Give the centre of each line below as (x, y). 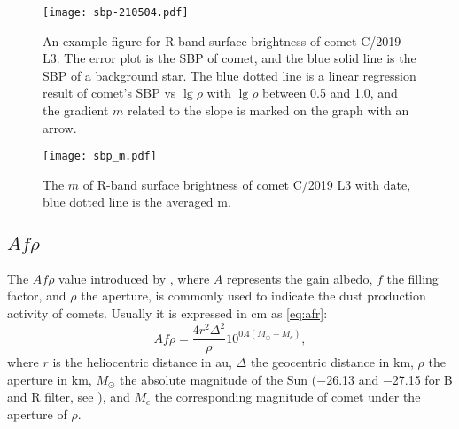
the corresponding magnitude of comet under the (288, 397)
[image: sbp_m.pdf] (100, 156)
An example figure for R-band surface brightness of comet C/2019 (222, 40)
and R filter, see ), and (69, 397)
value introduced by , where (134, 278)
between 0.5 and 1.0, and (330, 93)
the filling (412, 278)
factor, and (37, 296)
